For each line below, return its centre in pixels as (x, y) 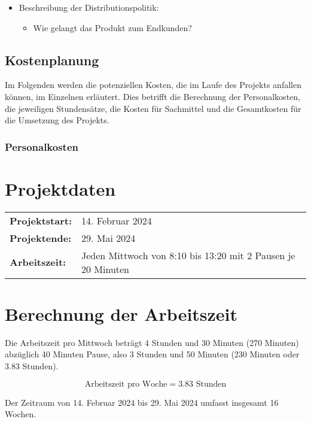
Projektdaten (60, 188)
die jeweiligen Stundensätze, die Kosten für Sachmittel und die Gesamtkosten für (153, 108)
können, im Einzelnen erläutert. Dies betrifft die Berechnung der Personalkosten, (153, 96)
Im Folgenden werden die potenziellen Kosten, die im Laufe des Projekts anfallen (153, 85)
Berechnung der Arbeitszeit (121, 313)
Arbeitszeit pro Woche (126, 384)
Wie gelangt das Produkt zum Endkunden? (112, 27)
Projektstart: (41, 220)
